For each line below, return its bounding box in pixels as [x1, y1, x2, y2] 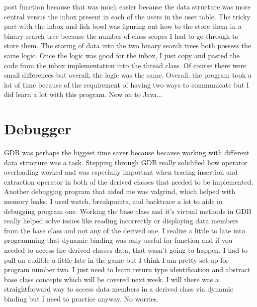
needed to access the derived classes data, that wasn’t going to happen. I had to [4, 245, 248, 255]
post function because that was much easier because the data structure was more [4, 1, 251, 11]
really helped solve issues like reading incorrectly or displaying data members [4, 215, 239, 226]
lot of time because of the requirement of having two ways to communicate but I [4, 79, 249, 90]
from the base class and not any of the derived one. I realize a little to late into [4, 225, 245, 235]
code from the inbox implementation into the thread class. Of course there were [4, 60, 247, 70]
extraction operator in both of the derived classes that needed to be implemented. [4, 176, 254, 187]
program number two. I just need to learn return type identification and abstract [4, 264, 251, 275]
